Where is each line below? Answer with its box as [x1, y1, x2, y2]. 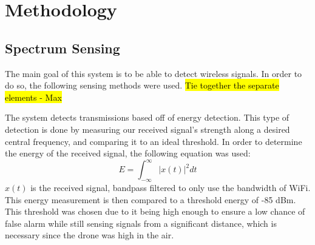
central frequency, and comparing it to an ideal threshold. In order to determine [5, 135, 302, 147]
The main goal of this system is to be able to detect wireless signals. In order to [5, 67, 302, 79]
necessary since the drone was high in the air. [5, 229, 174, 241]
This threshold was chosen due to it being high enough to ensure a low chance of [5, 205, 305, 218]
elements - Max [5, 90, 62, 103]
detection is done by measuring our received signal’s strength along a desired [5, 122, 290, 135]
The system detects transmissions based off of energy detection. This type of [5, 111, 290, 124]
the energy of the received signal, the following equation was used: [5, 147, 251, 159]
